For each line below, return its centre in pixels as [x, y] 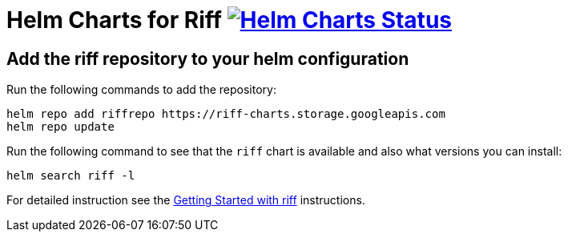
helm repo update [60, 127]
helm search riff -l [71, 176]
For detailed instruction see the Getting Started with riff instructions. [186, 200]
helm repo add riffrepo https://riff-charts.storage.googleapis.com [226, 114]
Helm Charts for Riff [114, 20]
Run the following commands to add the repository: [141, 90]
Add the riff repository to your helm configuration [208, 58]
